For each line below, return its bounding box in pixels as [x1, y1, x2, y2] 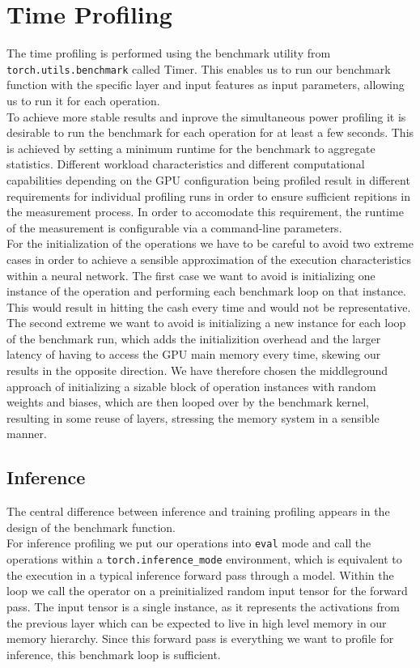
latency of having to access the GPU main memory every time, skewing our [6, 346, 381, 363]
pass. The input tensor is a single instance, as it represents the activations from [6, 598, 400, 615]
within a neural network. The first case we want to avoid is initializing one [6, 266, 375, 283]
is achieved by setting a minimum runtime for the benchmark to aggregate [6, 139, 375, 156]
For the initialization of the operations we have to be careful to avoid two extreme [6, 235, 414, 252]
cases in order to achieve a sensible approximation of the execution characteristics [6, 250, 411, 267]
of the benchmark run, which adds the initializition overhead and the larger [6, 330, 381, 347]
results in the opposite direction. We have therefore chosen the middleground [6, 362, 388, 379]
